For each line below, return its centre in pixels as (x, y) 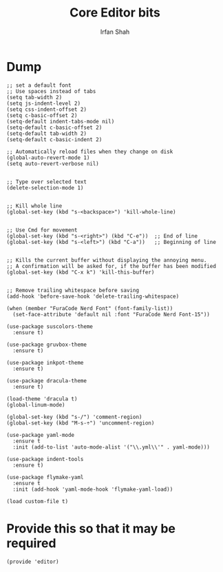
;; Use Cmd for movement (42, 230)
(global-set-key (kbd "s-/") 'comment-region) (74, 417)
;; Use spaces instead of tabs (51, 91)
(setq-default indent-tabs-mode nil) (61, 121)
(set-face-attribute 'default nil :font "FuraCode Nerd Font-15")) (111, 314)
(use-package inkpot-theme (45, 362)
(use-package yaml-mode (41, 435)
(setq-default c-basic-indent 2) (54, 139)
